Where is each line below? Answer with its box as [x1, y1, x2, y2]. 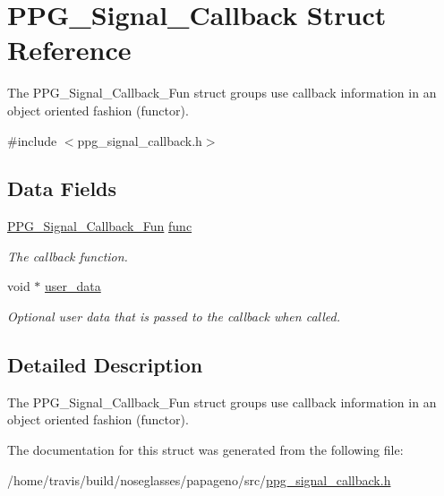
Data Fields [7, 175, 117, 202]
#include [7, 131, 57, 150]
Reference [7, 31, 132, 68]
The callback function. [7, 246, 128, 265]
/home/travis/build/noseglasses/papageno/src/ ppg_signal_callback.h [7, 470, 391, 489]
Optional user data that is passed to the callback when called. [7, 307, 340, 326]
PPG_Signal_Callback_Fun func [7, 217, 192, 235]
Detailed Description [7, 351, 203, 379]
